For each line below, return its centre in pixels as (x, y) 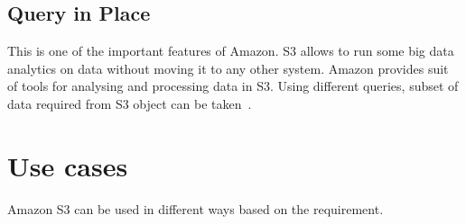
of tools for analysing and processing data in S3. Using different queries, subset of (233, 86)
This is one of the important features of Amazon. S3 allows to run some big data (231, 51)
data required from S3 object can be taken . (130, 103)
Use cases (68, 165)
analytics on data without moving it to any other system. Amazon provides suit (228, 68)
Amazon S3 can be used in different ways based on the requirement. (196, 208)
